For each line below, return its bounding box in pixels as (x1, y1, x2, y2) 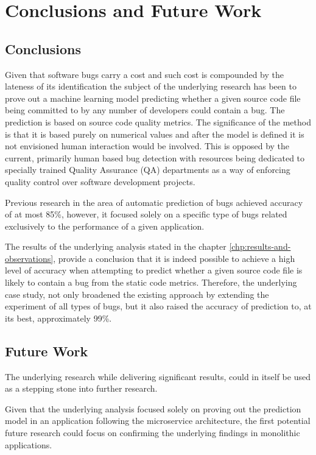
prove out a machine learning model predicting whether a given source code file (5, 91, 301, 104)
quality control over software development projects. (5, 175, 195, 188)
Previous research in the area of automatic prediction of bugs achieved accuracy (5, 196, 303, 208)
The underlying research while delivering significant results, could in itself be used (5, 370, 311, 383)
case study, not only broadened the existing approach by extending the (5, 287, 269, 300)
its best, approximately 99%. (5, 311, 112, 324)
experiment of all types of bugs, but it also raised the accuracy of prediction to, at (5, 300, 312, 312)
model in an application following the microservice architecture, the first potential (5, 414, 311, 427)
